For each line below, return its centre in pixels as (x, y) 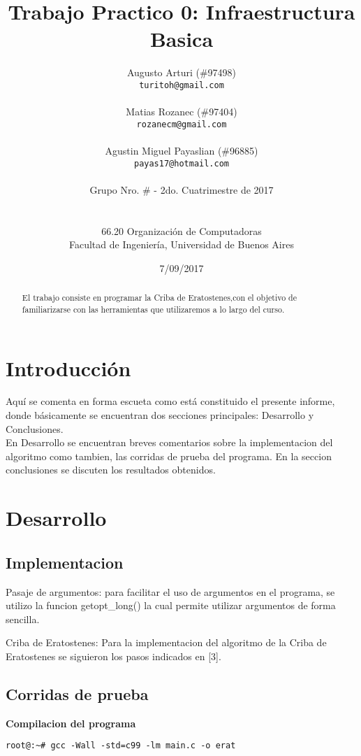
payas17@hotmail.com (182, 163)
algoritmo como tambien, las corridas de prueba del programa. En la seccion (169, 456)
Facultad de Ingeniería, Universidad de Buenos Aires (182, 244)
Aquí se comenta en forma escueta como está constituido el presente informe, (170, 401)
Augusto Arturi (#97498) (182, 72)
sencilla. (23, 619)
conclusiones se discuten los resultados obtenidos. (111, 470)
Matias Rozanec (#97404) (182, 112)
